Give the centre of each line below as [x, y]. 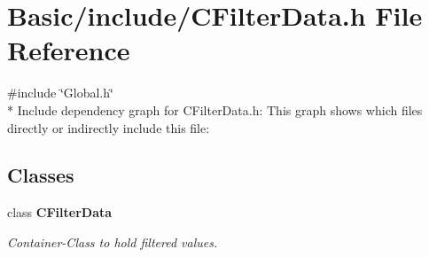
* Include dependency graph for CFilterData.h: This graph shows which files [215, 109]
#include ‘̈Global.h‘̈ [60, 93]
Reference [69, 50]
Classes [41, 175]
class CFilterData [60, 212]
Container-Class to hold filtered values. [113, 241]
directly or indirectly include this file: [109, 127]
